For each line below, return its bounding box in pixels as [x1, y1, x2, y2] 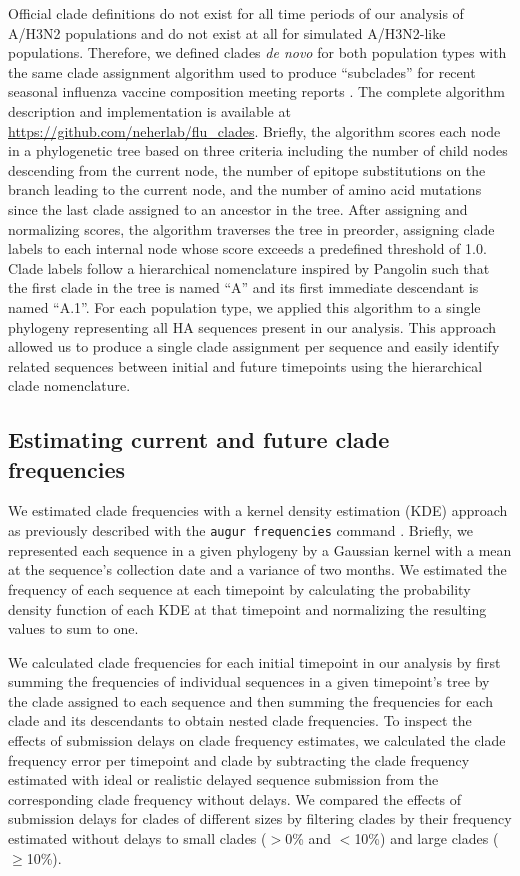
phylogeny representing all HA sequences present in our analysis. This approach [8, 316, 497, 337]
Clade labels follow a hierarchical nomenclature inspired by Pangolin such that [8, 257, 490, 278]
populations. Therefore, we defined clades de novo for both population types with [8, 42, 507, 63]
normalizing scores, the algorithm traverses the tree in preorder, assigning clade [8, 218, 495, 239]
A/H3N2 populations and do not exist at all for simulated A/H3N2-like [8, 22, 446, 43]
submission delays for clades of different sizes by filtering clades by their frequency [8, 808, 512, 829]
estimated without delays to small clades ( [8, 828, 267, 849]
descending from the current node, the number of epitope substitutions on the [8, 159, 486, 180]
